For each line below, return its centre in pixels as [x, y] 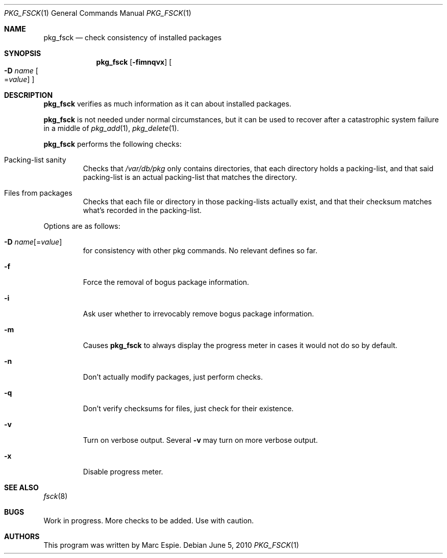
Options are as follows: [82, 226]
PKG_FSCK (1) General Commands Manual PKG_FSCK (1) [98, 13]
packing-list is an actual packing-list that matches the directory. [190, 177]
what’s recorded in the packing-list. [142, 210]
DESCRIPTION [29, 95]
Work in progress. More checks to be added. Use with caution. [149, 521]
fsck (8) [56, 496]
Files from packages [38, 193]
